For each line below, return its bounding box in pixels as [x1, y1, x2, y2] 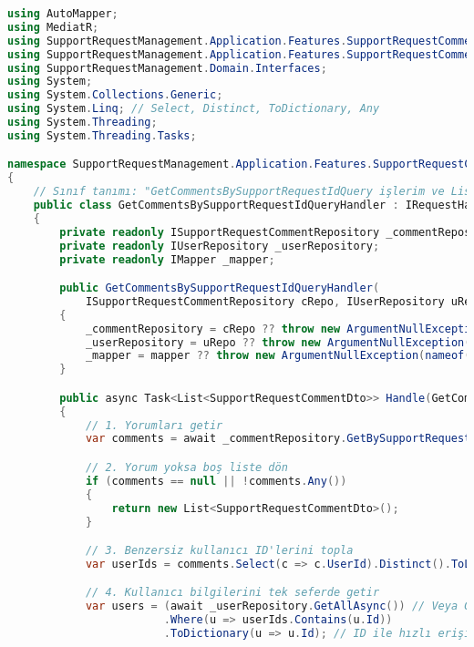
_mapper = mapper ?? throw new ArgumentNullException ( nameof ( [85, 349, 471, 363]
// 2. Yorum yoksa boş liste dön [85, 461, 288, 474]
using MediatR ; [7, 20, 99, 34]
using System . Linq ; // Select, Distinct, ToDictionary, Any [7, 102, 380, 116]
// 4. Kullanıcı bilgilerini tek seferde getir [85, 586, 380, 600]
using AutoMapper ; [7, 7, 118, 20]
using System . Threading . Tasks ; [7, 128, 197, 142]
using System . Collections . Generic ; [7, 88, 223, 102]
